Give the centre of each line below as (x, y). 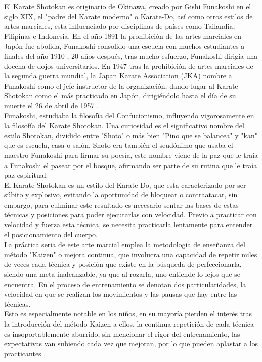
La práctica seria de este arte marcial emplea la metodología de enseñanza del (125, 244)
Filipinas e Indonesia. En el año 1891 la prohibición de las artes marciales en (123, 36)
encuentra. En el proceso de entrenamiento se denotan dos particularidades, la (125, 284)
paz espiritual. (26, 175)
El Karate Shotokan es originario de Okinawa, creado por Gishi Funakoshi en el (128, 6)
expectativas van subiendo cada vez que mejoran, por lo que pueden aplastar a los (131, 344)
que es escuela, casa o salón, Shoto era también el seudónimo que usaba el (119, 145)
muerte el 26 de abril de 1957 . (52, 105)
